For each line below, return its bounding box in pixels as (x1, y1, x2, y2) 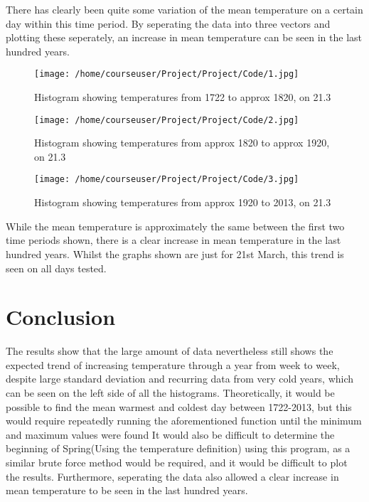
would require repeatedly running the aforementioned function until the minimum (6, 413, 362, 428)
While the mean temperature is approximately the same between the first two (6, 218, 345, 233)
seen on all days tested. (6, 260, 107, 275)
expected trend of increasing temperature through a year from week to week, (6, 357, 340, 372)
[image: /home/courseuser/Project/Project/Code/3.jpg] (34, 174, 299, 185)
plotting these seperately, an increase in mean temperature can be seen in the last (6, 30, 363, 45)
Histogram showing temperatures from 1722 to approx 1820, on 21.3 (34, 90, 331, 105)
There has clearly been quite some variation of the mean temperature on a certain (6, 2, 363, 16)
